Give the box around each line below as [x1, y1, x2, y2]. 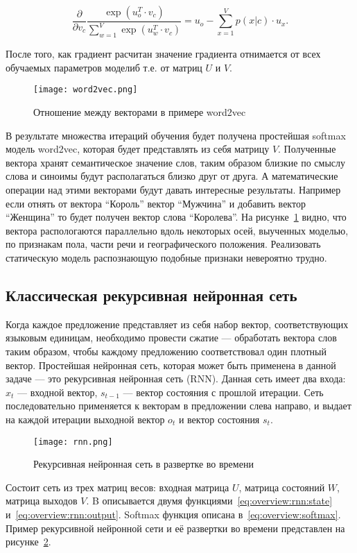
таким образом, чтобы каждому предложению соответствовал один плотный [6, 343, 326, 358]
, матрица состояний [238, 479, 325, 494]
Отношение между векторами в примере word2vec [33, 105, 246, 119]
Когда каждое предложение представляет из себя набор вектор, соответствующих [6, 316, 349, 331]
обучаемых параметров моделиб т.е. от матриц [6, 60, 202, 74]
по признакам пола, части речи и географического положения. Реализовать [6, 237, 321, 251]
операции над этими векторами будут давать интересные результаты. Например [6, 182, 341, 196]
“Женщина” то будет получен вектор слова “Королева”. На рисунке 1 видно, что [6, 210, 347, 224]
